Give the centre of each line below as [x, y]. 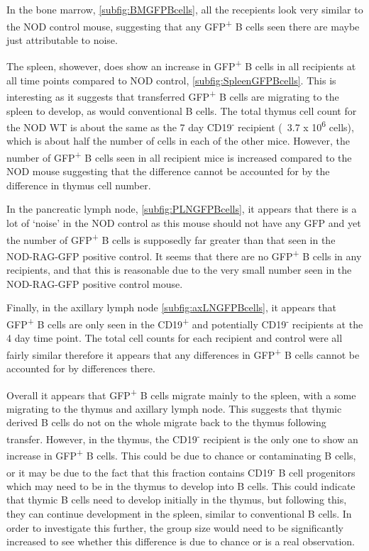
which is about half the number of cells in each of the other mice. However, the [178, 141]
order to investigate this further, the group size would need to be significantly [175, 527]
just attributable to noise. [62, 39]
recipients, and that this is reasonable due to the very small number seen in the [179, 270]
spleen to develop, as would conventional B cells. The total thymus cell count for [182, 110]
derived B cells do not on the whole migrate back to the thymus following [166, 422]
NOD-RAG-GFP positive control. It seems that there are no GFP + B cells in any [184, 255]
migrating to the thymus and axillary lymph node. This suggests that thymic [174, 408]
